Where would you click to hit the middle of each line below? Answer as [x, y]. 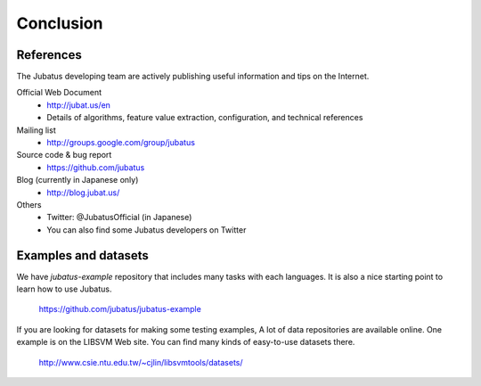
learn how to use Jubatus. [64, 289]
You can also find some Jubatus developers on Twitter [147, 230]
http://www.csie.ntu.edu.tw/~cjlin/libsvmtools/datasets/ [141, 362]
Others [29, 204]
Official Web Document [59, 93]
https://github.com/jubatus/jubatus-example [120, 309]
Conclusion [60, 23]
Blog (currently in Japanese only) [77, 180]
